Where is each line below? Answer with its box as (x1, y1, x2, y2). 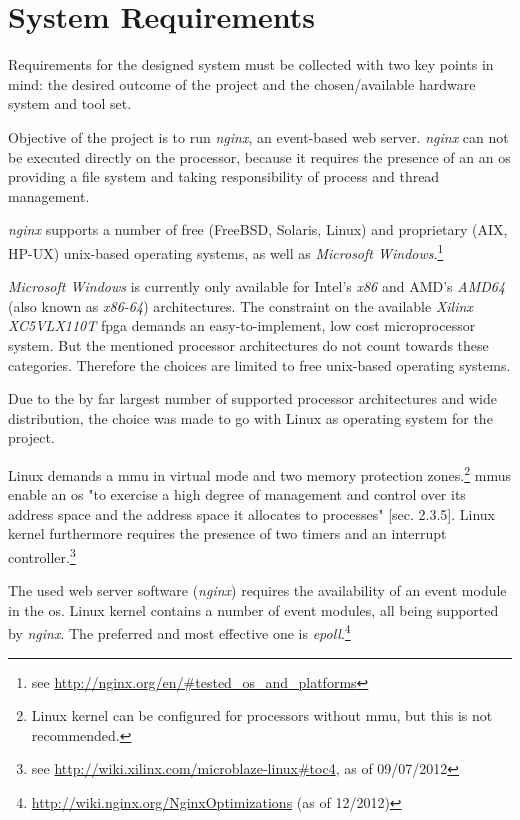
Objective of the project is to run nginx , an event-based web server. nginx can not (8, 126, 509, 147)
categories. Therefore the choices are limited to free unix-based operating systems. (8, 354, 511, 375)
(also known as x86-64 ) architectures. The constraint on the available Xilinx (8, 295, 473, 316)
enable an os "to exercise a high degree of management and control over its (8, 484, 466, 505)
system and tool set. (8, 93, 132, 114)
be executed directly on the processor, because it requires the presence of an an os (8, 146, 511, 167)
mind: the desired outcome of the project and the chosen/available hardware (8, 73, 476, 94)
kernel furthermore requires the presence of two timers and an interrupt (8, 523, 447, 544)
